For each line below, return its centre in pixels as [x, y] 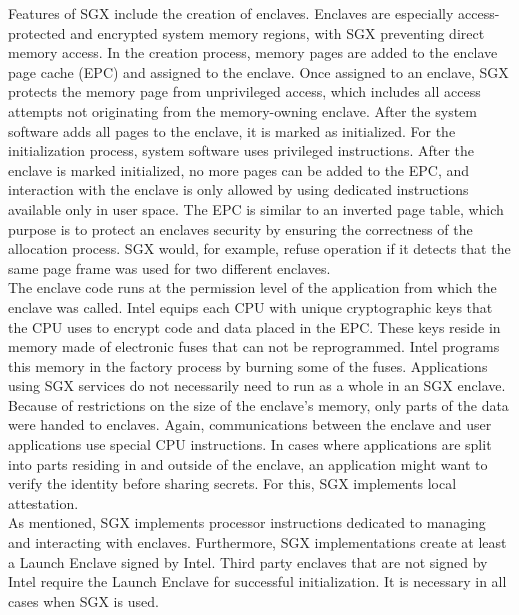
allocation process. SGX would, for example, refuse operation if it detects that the [259, 248]
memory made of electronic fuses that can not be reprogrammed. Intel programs [254, 346]
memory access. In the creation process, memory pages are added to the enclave [253, 52]
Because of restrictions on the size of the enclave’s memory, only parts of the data [258, 404]
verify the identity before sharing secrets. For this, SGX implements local [232, 483]
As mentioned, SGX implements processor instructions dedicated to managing [247, 522]
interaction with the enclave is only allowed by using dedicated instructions [238, 189]
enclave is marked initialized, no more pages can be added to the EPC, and [239, 169]
